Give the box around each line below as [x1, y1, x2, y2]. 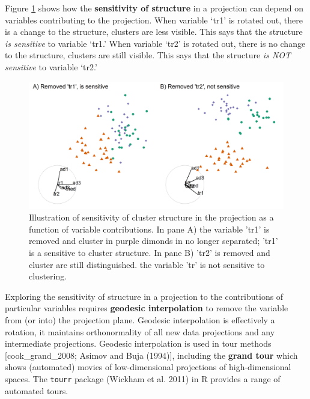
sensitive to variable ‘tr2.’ [5, 60, 97, 73]
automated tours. [5, 384, 68, 397]
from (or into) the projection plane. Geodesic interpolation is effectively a [5, 313, 275, 326]
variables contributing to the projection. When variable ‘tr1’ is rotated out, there [5, 13, 303, 26]
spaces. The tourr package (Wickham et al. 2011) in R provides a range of [5, 372, 281, 385]
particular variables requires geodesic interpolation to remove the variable [5, 302, 288, 314]
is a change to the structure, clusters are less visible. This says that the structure [5, 25, 303, 38]
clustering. [29, 270, 67, 282]
